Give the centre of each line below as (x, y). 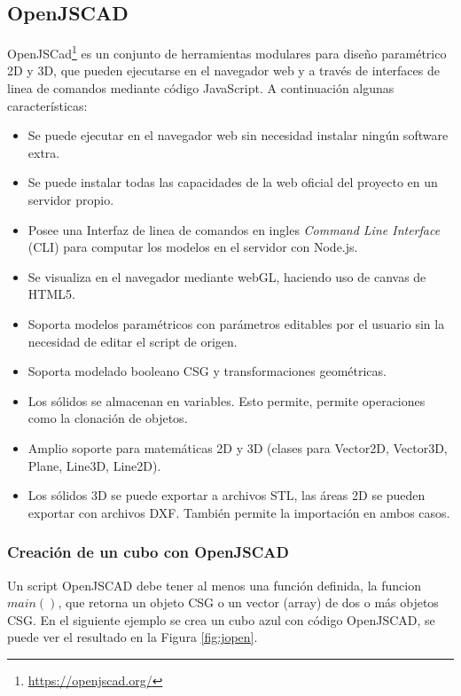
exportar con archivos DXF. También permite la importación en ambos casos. (239, 512)
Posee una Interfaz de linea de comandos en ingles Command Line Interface (234, 229)
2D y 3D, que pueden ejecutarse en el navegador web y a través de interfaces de (223, 70)
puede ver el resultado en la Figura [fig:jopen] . (133, 637)
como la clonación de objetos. (108, 418)
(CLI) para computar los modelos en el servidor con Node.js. (193, 247)
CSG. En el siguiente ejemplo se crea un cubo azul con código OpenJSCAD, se (221, 619)
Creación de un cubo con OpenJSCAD (148, 552)
